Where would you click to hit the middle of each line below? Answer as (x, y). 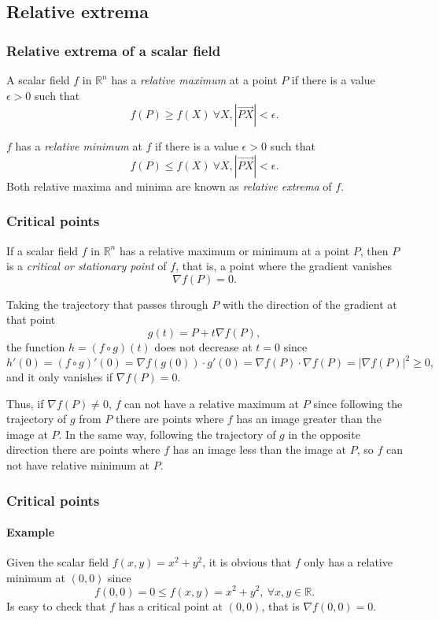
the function (36, 346)
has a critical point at (171, 605)
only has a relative (348, 562)
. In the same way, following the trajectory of (167, 434)
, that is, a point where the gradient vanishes (284, 266)
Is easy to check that (56, 605)
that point (31, 319)
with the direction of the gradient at (310, 304)
